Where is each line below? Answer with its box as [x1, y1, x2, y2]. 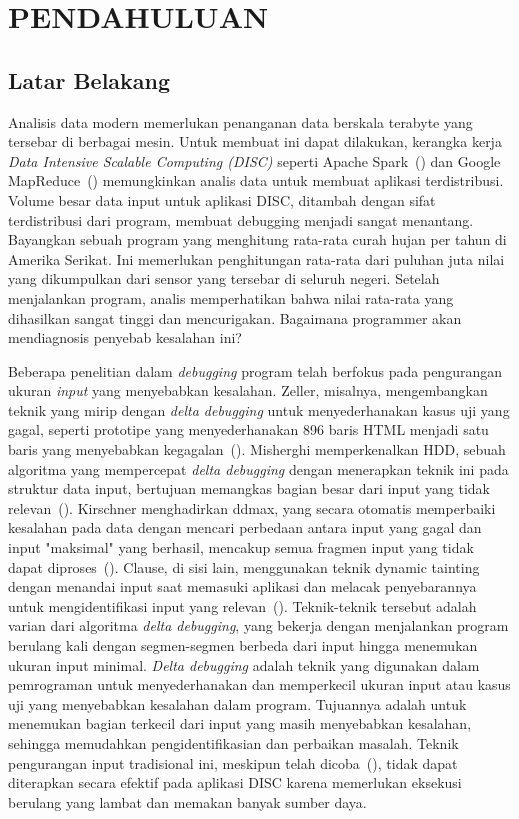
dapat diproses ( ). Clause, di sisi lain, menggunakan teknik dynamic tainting [8, 556, 480, 577]
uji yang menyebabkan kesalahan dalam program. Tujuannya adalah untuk [8, 693, 467, 714]
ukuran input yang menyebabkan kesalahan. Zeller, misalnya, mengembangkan [8, 380, 488, 401]
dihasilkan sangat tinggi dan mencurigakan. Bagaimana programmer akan [8, 307, 462, 328]
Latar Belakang [8, 64, 171, 95]
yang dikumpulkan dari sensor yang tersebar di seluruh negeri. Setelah [8, 268, 440, 289]
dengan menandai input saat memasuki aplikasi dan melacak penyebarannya [8, 576, 477, 597]
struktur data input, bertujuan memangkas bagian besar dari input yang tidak [8, 478, 490, 499]
